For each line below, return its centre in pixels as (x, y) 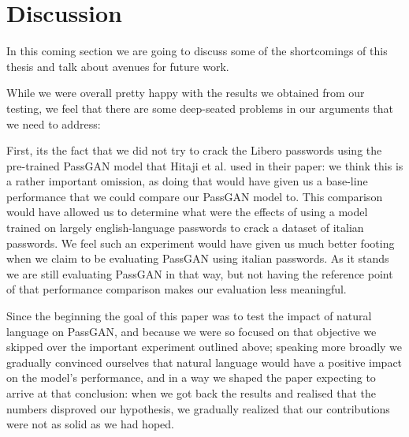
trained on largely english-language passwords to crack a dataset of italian (185, 228)
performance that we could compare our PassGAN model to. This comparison (195, 196)
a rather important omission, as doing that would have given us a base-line (187, 181)
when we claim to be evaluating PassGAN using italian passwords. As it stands (198, 258)
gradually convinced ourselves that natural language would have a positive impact (204, 362)
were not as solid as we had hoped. (90, 424)
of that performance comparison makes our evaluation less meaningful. (177, 289)
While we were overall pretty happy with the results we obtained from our (186, 93)
